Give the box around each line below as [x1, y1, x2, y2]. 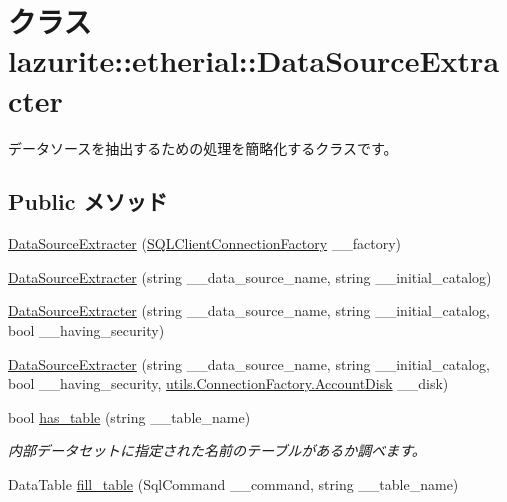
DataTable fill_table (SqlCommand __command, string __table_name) [8, 474, 459, 495]
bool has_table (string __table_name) [8, 406, 251, 427]
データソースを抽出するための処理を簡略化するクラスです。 [8, 137, 398, 158]
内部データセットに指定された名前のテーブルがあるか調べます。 [8, 440, 426, 461]
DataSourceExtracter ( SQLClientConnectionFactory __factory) [8, 233, 402, 254]
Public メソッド [8, 186, 168, 217]
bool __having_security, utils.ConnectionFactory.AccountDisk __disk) [8, 373, 449, 394]
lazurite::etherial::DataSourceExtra [8, 40, 500, 81]
